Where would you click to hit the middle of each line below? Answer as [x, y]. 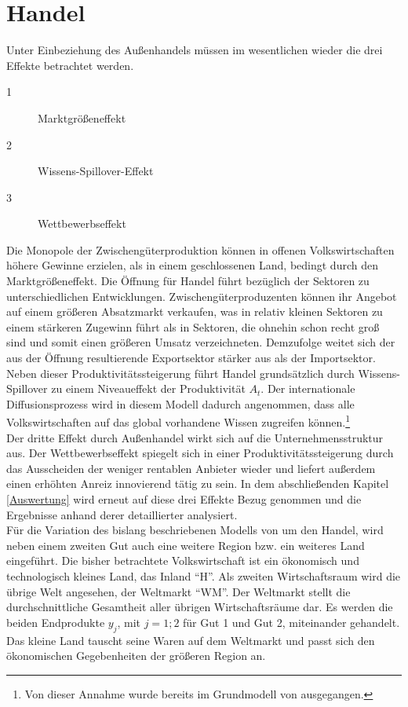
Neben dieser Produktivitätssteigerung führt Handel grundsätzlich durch [180, 373]
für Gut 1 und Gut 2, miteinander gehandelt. [291, 622]
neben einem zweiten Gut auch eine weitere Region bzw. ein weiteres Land [186, 545]
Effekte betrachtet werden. [70, 65]
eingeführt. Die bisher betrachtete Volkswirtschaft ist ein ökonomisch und [183, 560]
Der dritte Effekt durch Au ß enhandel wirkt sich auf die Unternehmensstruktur [195, 437]
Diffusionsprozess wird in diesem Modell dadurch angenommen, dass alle [180, 403]
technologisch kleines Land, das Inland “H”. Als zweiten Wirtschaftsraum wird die [204, 576]
